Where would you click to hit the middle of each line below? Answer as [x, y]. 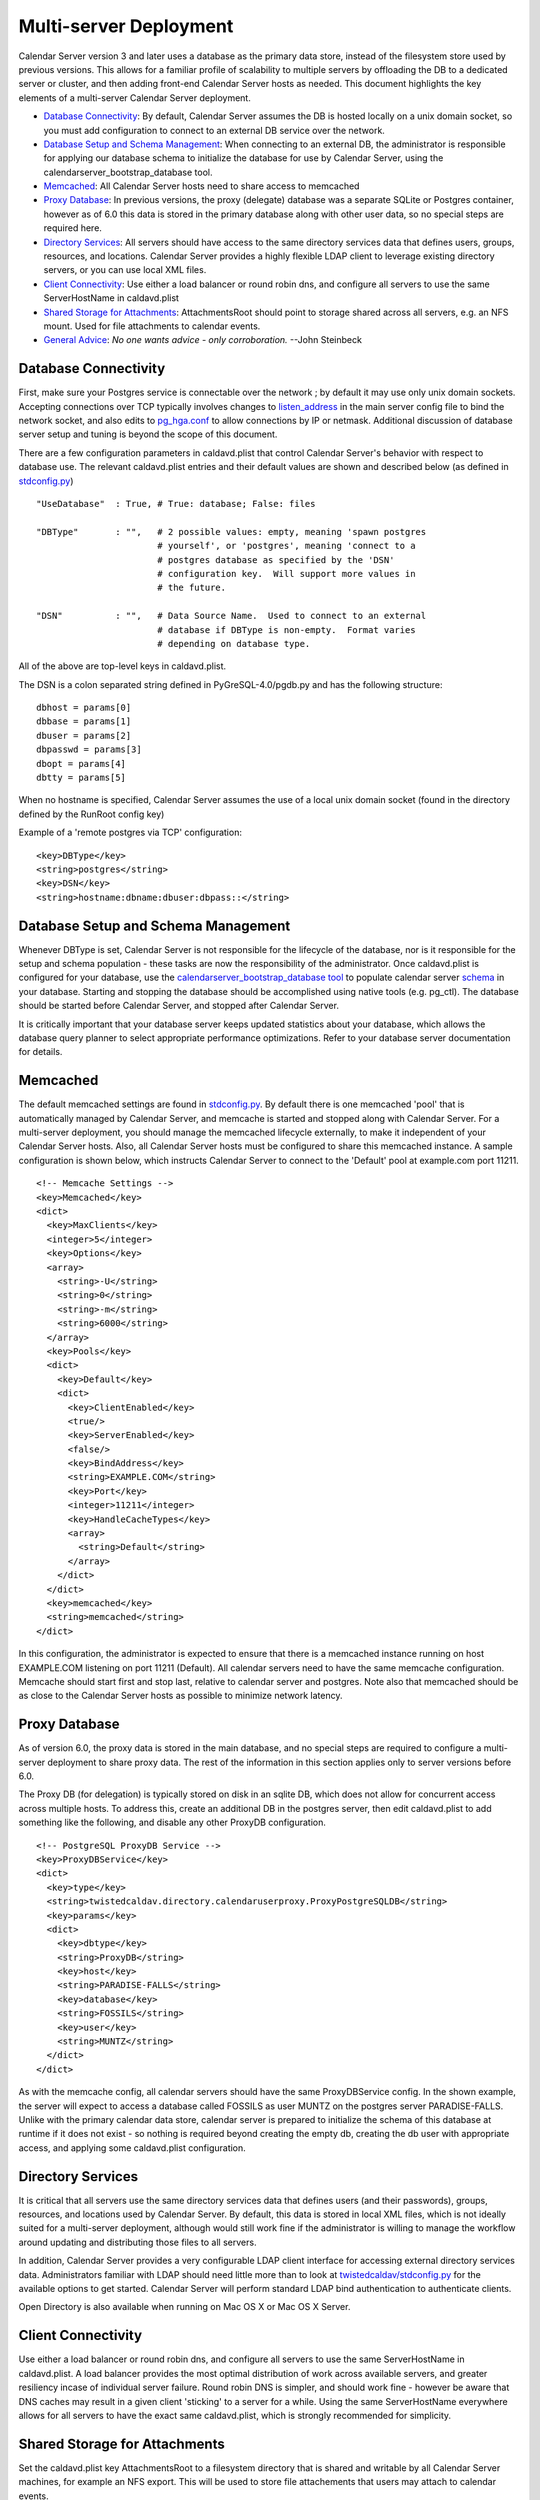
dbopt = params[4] [81, 763]
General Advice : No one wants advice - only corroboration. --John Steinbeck [202, 340]
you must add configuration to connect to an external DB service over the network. [214, 130]
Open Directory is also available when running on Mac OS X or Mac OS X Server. [184, 2307]
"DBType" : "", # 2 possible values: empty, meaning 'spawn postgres [231, 531]
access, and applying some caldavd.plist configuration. [132, 2147]
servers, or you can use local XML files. [125, 270]
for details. [40, 1052]
